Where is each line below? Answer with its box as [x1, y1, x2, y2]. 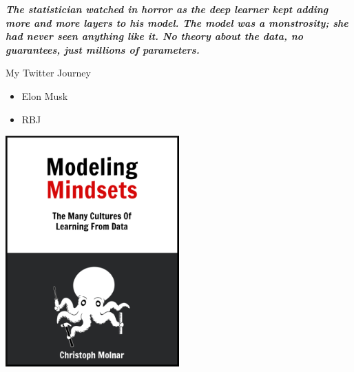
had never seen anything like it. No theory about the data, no [6, 29, 304, 43]
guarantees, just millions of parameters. [6, 42, 200, 56]
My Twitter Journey [6, 65, 91, 80]
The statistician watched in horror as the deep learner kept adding [6, 2, 329, 16]
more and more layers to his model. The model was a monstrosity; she [6, 15, 348, 30]
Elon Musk [21, 88, 68, 103]
